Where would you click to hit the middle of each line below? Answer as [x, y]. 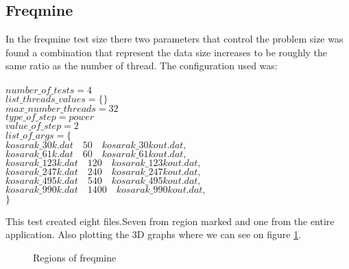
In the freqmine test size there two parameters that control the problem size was [174, 39]
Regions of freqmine [75, 257]
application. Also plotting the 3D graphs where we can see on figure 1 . [154, 234]
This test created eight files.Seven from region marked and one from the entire [170, 221]
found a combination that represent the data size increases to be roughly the [167, 52]
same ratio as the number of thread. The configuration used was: [142, 66]
